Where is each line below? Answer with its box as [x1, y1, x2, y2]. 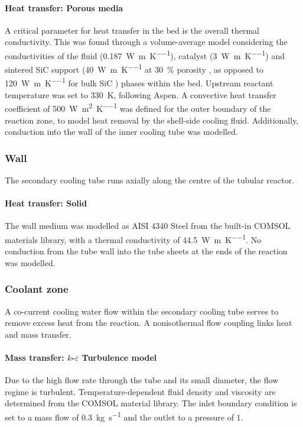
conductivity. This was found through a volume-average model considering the [5, 35, 288, 48]
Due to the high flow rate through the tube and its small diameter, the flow [5, 374, 279, 386]
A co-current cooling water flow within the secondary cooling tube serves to [5, 305, 279, 317]
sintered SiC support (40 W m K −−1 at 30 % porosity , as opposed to [5, 62, 263, 75]
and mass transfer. [5, 328, 71, 340]
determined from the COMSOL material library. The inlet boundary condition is [5, 397, 297, 409]
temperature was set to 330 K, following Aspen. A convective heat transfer [5, 88, 276, 101]
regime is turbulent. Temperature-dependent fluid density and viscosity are [5, 385, 276, 397]
